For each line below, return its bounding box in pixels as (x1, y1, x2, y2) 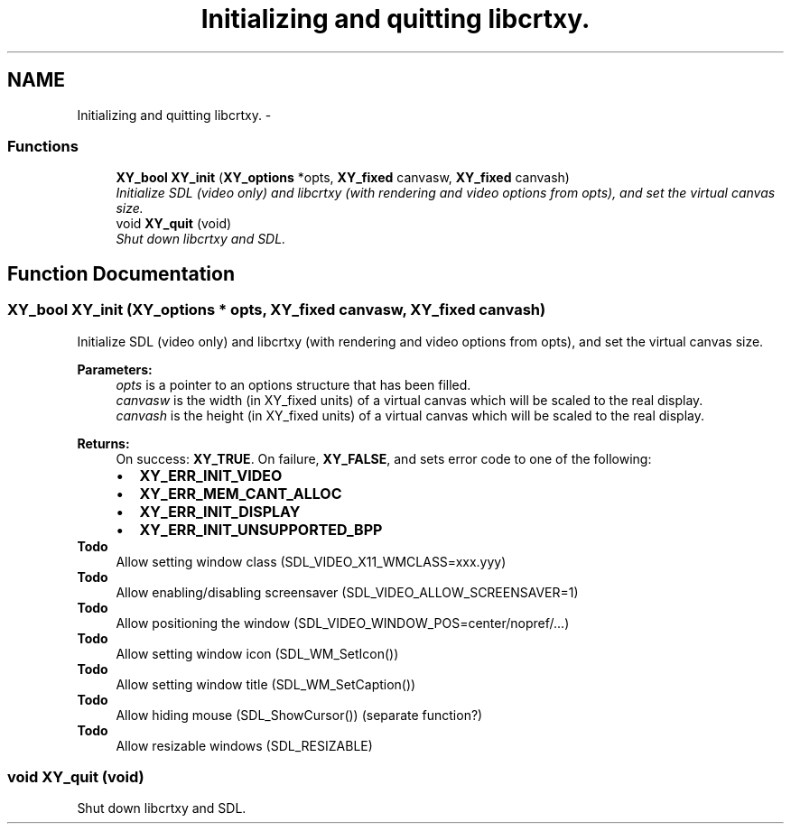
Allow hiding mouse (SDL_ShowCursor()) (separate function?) (116, 706, 483, 723)
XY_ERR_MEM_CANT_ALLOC (139, 484, 342, 503)
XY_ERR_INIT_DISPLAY (139, 502, 301, 521)
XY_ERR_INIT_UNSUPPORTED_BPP (139, 520, 383, 539)
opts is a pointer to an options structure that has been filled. (116, 376, 471, 392)
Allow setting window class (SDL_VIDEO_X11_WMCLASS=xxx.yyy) (116, 553, 507, 569)
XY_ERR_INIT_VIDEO (139, 466, 283, 485)
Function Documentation (7, 262, 235, 285)
